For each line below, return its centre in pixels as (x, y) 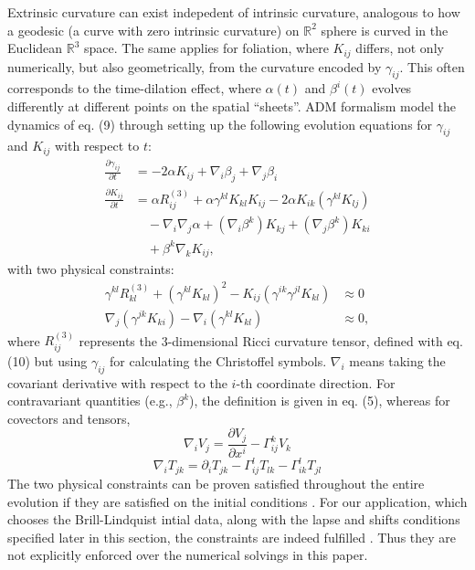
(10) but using (47, 360)
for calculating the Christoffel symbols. (218, 360)
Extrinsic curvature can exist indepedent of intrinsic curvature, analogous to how (234, 12)
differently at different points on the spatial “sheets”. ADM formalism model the (232, 106)
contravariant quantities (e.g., (90, 401)
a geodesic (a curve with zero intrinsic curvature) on (153, 30)
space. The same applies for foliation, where (206, 48)
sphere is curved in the (385, 30)
